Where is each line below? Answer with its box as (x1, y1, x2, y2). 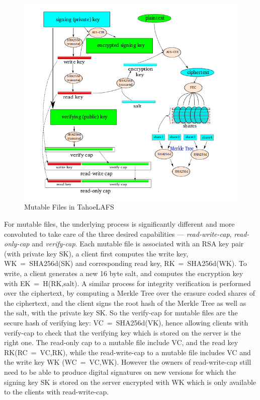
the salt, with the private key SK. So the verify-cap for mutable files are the (4, 307, 238, 318)
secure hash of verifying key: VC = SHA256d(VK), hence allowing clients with (4, 317, 248, 327)
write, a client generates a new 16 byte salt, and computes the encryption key (4, 268, 243, 278)
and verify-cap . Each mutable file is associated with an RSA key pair (32, 238, 244, 249)
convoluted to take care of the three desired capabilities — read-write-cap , (4, 228, 232, 239)
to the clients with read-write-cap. (4, 386, 109, 397)
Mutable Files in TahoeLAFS (24, 202, 114, 212)
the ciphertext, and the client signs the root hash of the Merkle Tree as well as (4, 297, 246, 308)
